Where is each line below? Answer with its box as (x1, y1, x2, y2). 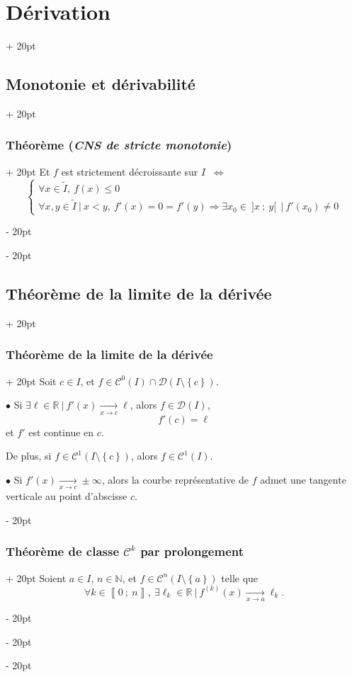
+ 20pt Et (6, 164, 50, 178)
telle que (221, 570, 259, 585)
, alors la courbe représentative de (101, 472, 249, 487)
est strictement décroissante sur (61, 164, 198, 178)
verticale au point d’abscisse (6, 489, 127, 504)
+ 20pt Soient (6, 570, 67, 585)
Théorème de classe (6, 542, 120, 560)
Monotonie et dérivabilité (6, 73, 195, 95)
